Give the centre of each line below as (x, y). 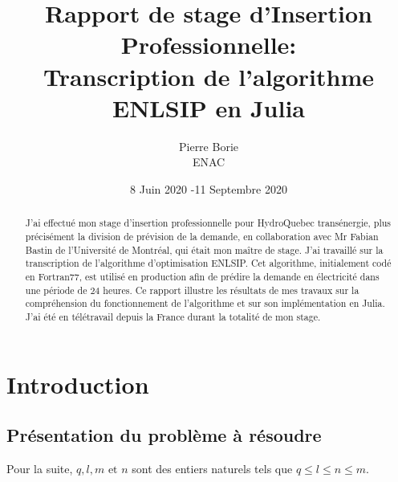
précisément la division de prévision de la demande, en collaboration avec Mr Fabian (202, 236)
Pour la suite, (40, 468)
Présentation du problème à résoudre (164, 435)
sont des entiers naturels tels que (212, 468)
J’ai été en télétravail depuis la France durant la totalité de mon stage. (173, 316)
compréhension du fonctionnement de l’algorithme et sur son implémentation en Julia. (205, 303)
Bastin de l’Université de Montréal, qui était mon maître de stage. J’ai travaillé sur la (204, 249)
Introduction (78, 384)
